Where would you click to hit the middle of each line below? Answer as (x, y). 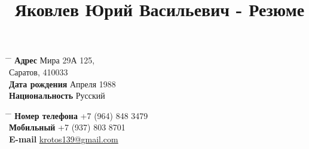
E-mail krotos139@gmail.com (64, 139)
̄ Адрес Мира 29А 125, (52, 60)
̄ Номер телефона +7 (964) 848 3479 (79, 115)
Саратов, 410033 (39, 72)
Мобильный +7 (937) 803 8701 (67, 127)
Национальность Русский (57, 95)
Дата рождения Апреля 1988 (62, 83)
